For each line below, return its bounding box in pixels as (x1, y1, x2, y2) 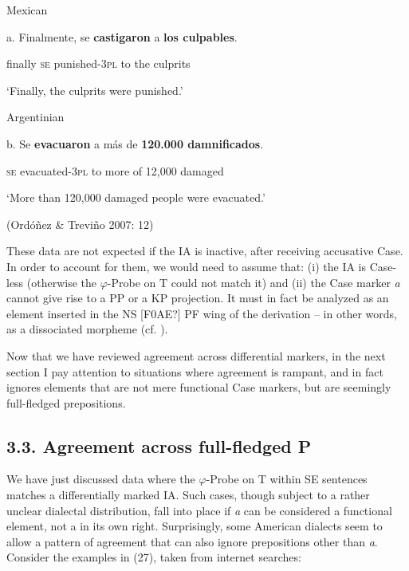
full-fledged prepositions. (6, 394, 126, 411)
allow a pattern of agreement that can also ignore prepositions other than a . (6, 533, 378, 549)
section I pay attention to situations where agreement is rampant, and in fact (6, 363, 383, 380)
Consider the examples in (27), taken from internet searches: (6, 549, 301, 565)
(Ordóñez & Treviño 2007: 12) (6, 215, 154, 232)
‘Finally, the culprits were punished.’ (6, 81, 183, 98)
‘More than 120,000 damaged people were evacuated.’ (6, 189, 265, 206)
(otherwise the (26, 274, 97, 290)
